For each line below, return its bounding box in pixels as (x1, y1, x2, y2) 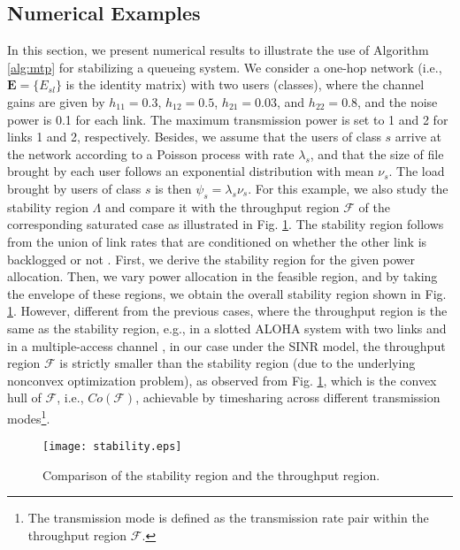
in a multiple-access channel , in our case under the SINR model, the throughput (7, 336, 446, 355)
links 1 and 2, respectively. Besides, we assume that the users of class (7, 127, 381, 146)
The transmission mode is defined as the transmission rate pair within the (27, 508, 429, 527)
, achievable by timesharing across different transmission (135, 388, 441, 407)
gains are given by (7, 92, 105, 111)
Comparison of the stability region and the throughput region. (42, 465, 380, 484)
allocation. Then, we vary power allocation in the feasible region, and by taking (7, 267, 438, 286)
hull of (7, 388, 42, 407)
